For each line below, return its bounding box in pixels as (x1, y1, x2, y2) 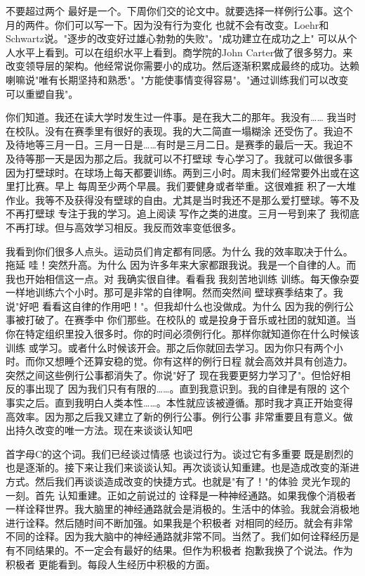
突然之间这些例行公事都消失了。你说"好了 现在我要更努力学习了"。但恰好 (6, 367, 341, 382)
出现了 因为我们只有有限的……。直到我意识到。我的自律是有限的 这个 (34, 381, 350, 396)
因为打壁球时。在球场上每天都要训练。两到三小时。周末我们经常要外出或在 (6, 165, 350, 179)
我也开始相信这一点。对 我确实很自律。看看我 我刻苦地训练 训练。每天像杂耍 (6, 271, 359, 286)
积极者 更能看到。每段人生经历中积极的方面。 (6, 556, 215, 571)
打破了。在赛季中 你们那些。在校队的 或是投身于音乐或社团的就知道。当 (25, 312, 357, 327)
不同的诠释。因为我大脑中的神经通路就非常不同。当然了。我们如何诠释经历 (6, 529, 350, 544)
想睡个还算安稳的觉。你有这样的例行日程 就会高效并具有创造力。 (54, 354, 353, 369)
